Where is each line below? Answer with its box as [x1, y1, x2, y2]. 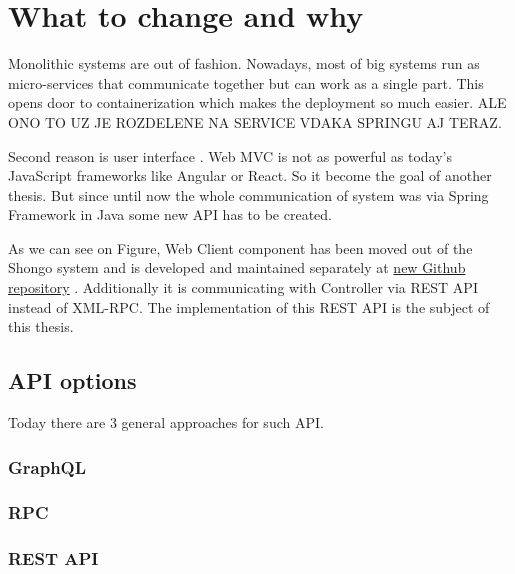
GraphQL [8, 454, 87, 479]
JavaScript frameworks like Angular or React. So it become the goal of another [8, 165, 492, 186]
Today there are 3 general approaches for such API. [8, 412, 324, 433]
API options [8, 365, 137, 396]
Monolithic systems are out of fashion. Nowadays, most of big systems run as [8, 53, 480, 74]
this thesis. [8, 316, 74, 337]
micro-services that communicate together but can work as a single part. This [8, 72, 484, 93]
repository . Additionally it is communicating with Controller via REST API [8, 277, 478, 298]
